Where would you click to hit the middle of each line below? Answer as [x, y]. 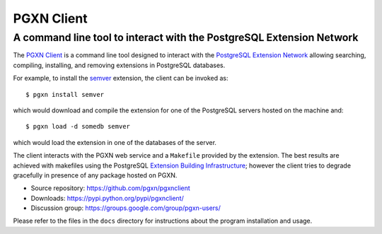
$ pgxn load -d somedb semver [78, 127]
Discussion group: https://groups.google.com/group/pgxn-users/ [126, 208]
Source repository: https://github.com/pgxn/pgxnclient [110, 188]
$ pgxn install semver [65, 94]
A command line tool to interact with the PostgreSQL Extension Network [186, 37]
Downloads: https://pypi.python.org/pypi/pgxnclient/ [107, 198]
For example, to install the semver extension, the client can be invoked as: [121, 78]
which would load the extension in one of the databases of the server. [115, 142]
